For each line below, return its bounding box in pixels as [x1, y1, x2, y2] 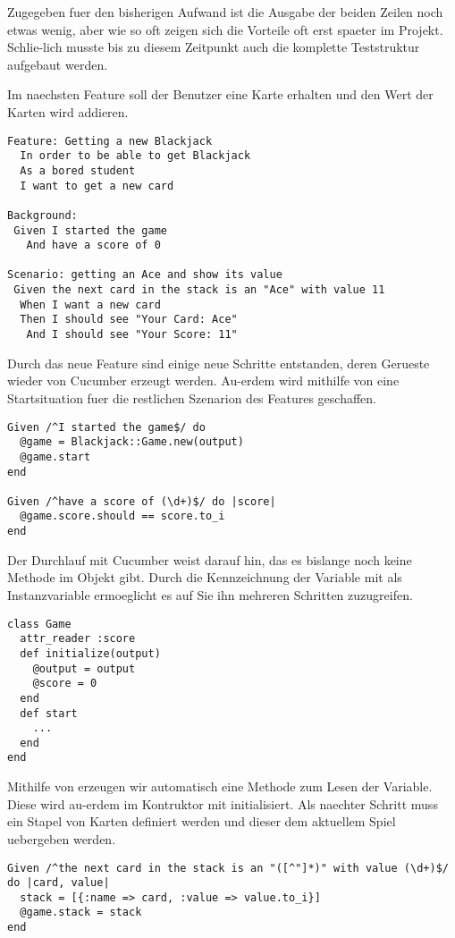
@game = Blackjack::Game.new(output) [20, 435, 244, 449]
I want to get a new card [20, 179, 174, 192]
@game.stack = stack [20, 906, 142, 919]
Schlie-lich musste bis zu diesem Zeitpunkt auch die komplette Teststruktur [7, 38, 420, 56]
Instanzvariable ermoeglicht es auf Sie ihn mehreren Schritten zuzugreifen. [7, 585, 413, 604]
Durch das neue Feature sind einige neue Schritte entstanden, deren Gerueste [7, 353, 430, 372]
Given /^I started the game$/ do [7, 420, 206, 434]
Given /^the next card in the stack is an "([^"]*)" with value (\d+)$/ [7, 861, 449, 875]
